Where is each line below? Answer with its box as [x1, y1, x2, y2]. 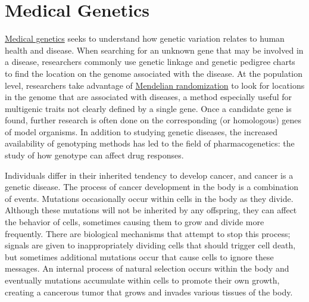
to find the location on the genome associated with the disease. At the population [5, 67, 303, 79]
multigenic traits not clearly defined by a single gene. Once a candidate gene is [5, 102, 292, 114]
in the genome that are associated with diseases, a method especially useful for [5, 91, 292, 103]
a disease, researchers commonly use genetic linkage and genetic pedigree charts [5, 55, 295, 68]
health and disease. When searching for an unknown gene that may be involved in [5, 43, 304, 56]
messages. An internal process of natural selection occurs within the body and [5, 262, 289, 275]
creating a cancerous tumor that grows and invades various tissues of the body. [5, 285, 293, 298]
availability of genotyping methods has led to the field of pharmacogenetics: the [5, 137, 295, 150]
